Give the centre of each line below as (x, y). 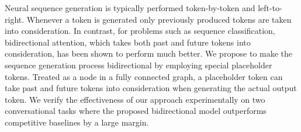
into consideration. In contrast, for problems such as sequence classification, (140, 31)
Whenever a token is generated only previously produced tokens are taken (159, 19)
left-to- (270, 8)
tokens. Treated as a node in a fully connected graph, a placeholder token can (144, 76)
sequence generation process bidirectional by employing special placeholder (139, 65)
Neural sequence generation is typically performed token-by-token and (130, 8)
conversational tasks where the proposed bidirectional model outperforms (136, 111)
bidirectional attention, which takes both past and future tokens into (128, 42)
